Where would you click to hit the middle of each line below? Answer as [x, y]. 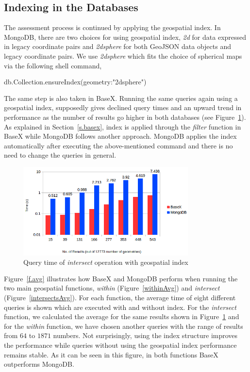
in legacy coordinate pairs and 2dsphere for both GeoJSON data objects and [117, 46]
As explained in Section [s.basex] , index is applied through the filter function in [123, 126]
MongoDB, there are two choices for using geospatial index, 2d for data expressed [125, 37]
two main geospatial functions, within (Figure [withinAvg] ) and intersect [112, 288]
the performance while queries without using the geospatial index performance [120, 345]
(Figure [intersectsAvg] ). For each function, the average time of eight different [120, 298]
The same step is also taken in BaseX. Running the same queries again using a [121, 98]
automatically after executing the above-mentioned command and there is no [118, 145]
